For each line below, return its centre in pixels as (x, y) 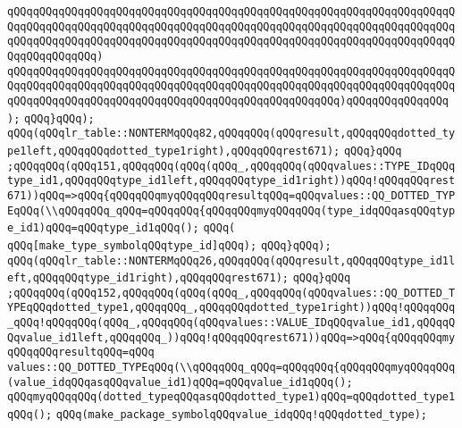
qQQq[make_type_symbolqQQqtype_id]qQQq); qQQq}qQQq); (169, 245)
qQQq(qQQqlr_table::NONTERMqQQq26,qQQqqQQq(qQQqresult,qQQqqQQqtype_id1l (231, 260)
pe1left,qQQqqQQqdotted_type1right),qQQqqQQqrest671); (174, 151)
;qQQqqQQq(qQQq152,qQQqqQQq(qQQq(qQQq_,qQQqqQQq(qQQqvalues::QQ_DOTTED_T (231, 293)
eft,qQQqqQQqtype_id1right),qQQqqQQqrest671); (148, 278)
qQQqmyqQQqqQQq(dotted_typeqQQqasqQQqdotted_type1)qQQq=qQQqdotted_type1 (231, 397)
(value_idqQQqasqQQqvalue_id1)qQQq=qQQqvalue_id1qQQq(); (180, 382)
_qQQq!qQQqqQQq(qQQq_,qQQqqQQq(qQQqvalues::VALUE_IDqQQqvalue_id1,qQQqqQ (231, 323)
